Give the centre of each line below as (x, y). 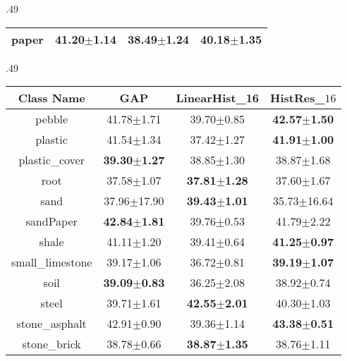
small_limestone (52, 262)
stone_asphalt (51, 324)
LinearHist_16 (218, 98)
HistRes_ (298, 98)
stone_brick (51, 344)
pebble (52, 119)
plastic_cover (51, 160)
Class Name (51, 98)
